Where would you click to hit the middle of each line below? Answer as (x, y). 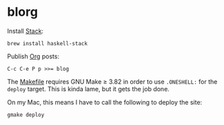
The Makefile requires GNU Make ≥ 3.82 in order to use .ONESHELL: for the (112, 81)
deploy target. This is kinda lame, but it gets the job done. (89, 89)
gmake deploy (26, 115)
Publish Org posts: (33, 56)
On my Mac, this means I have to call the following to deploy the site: (105, 102)
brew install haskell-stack (48, 43)
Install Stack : (25, 31)
